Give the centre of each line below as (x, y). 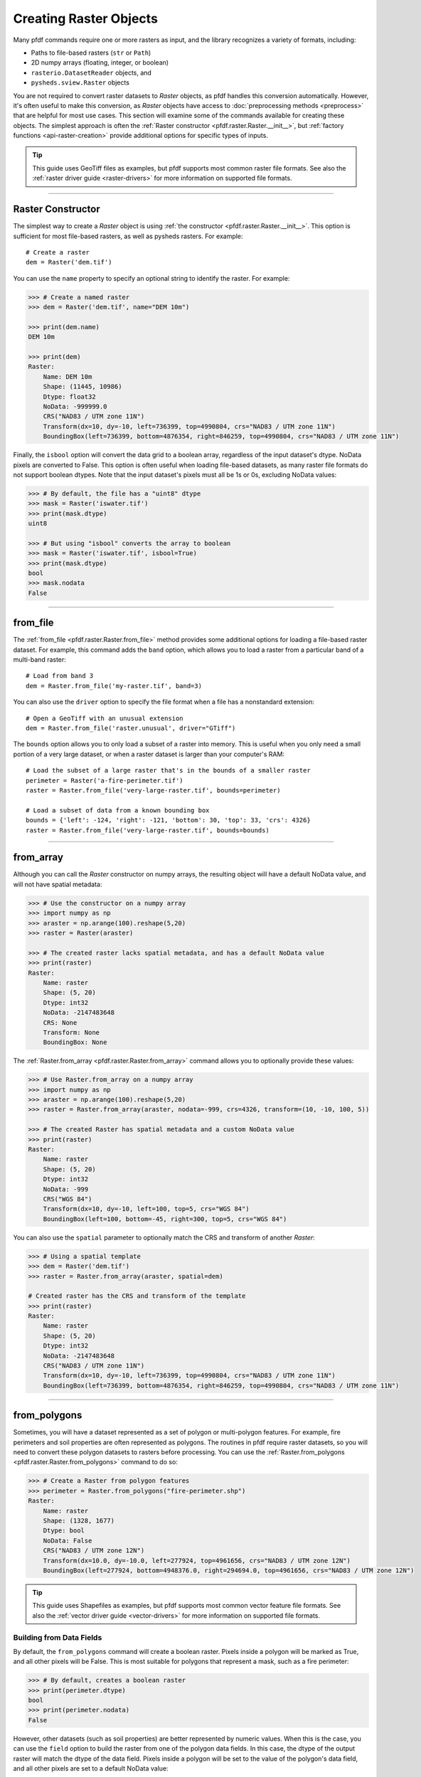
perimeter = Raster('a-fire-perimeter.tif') (105, 780)
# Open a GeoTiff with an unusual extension (105, 718)
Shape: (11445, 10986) (82, 387)
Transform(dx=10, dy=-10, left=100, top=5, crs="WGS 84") (146, 1209)
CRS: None (60, 1022)
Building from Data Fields (58, 1637)
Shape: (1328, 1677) (79, 1521)
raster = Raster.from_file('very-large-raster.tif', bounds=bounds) (148, 830)
